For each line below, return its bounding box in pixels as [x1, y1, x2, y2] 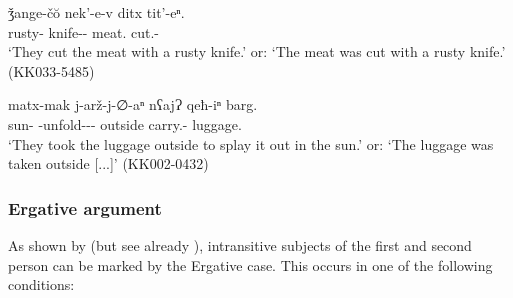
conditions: [8, 274, 75, 295]
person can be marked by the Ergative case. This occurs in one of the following [8, 254, 493, 275]
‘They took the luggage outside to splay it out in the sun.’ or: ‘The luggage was [8, 133, 494, 154]
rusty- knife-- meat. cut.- [8, 21, 159, 42]
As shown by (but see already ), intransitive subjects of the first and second [8, 234, 472, 255]
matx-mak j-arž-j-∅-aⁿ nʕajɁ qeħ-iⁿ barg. [8, 94, 258, 115]
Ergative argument [8, 195, 162, 220]
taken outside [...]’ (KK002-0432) [8, 153, 209, 174]
